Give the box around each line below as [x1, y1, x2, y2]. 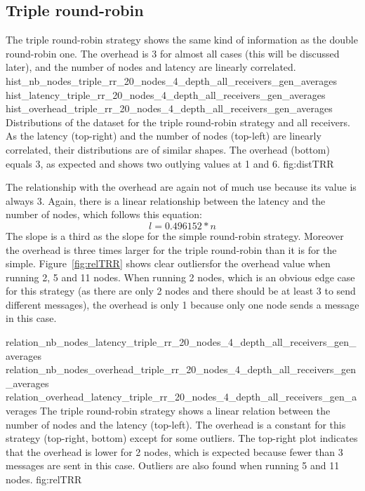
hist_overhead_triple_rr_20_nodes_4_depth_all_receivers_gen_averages [6, 101, 333, 116]
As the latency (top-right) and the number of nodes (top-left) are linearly [6, 128, 321, 143]
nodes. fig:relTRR [6, 472, 82, 487]
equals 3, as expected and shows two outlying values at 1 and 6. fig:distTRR [6, 156, 334, 170]
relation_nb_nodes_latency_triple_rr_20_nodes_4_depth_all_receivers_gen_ [6, 335, 357, 349]
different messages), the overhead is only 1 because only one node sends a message [6, 297, 359, 311]
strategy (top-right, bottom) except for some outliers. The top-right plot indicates [6, 431, 358, 445]
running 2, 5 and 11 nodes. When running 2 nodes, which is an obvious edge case [6, 269, 355, 284]
